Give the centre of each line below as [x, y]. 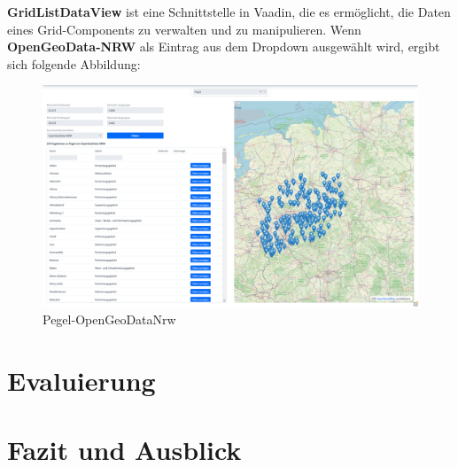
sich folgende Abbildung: [74, 63]
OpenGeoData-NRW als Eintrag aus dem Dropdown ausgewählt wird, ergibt [224, 47]
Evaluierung [82, 380]
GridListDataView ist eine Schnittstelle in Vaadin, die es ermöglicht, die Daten [229, 12]
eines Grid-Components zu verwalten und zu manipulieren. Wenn [184, 29]
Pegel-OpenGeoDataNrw [109, 319]
